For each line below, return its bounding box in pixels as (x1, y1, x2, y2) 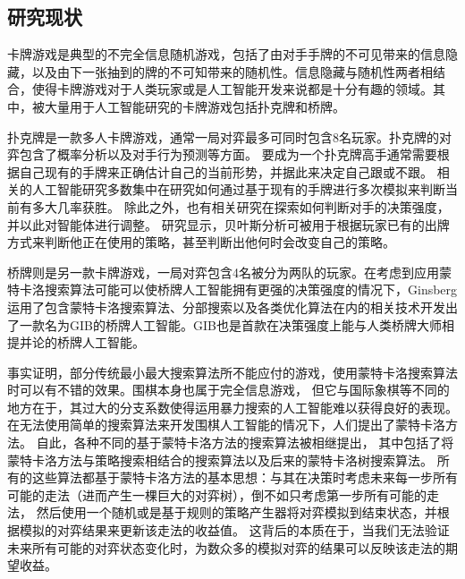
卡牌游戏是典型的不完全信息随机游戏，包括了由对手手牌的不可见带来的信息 (7, 45, 445, 64)
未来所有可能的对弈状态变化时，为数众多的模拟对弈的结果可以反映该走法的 (7, 538, 445, 557)
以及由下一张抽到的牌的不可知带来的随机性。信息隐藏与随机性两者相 (31, 62, 433, 81)
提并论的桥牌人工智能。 (7, 333, 145, 352)
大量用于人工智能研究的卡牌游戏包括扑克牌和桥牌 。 (44, 97, 345, 115)
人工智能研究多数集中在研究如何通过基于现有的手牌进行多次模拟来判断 (31, 180, 445, 199)
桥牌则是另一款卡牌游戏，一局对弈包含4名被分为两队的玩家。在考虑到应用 (7, 262, 439, 281)
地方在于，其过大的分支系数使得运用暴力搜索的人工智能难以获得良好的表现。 (7, 397, 458, 416)
